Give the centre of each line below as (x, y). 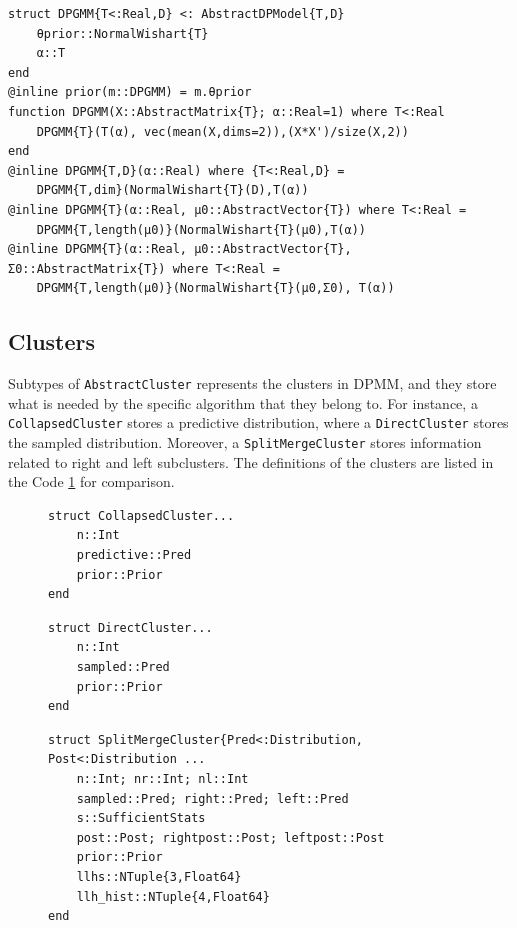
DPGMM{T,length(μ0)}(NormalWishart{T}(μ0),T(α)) (201, 229)
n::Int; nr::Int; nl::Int (162, 778)
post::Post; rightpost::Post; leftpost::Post (230, 837)
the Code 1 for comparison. (91, 481)
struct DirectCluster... (130, 627)
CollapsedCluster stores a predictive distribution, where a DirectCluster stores (258, 422)
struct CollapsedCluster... (141, 515)
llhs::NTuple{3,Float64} (159, 876)
